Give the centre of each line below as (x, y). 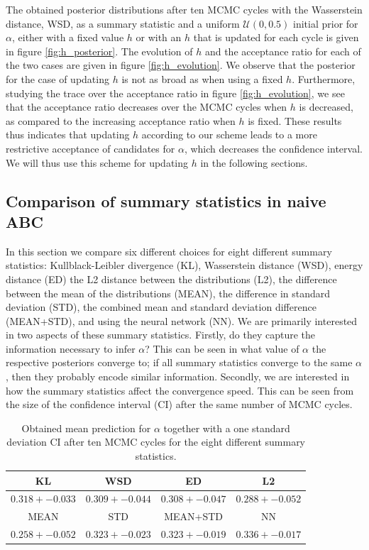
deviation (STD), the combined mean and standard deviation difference (161, 307)
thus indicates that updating (68, 134)
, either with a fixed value (68, 37)
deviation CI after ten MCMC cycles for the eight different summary (156, 442)
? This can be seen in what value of (222, 348)
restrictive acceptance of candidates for (90, 148)
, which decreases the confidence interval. (273, 148)
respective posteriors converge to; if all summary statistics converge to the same (179, 362)
